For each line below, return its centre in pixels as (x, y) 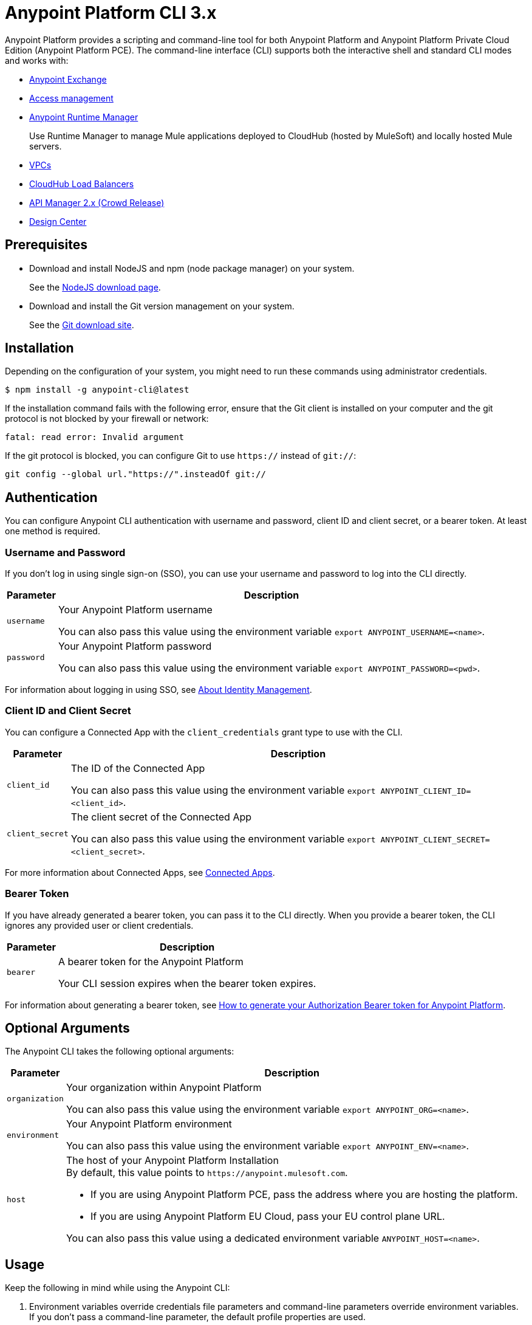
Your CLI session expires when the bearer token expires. (187, 983)
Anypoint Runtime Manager (84, 117)
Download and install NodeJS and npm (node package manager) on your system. (192, 268)
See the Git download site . (82, 325)
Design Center (58, 221)
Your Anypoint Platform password (135, 646)
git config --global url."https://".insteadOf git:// (135, 474)
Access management (71, 98)
